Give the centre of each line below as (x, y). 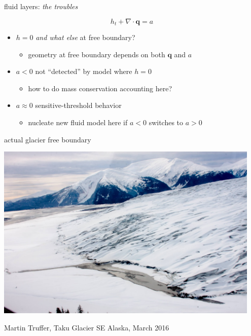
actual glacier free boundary (48, 139)
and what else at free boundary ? (85, 37)
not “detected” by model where (84, 71)
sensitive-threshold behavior (78, 105)
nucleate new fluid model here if (78, 122)
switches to (166, 122)
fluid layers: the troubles (41, 6)
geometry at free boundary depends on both (97, 54)
